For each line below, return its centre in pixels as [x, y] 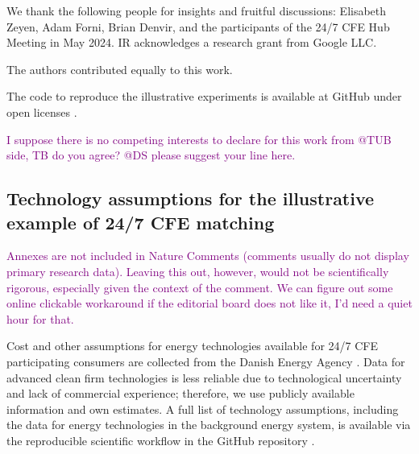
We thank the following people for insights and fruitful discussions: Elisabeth [197, 10]
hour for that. [40, 318]
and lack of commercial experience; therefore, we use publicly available [180, 393]
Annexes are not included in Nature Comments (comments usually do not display [208, 256]
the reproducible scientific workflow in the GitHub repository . [161, 440]
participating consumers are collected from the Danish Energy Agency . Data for [206, 361]
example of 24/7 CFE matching [141, 222]
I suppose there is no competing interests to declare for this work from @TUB [199, 139]
